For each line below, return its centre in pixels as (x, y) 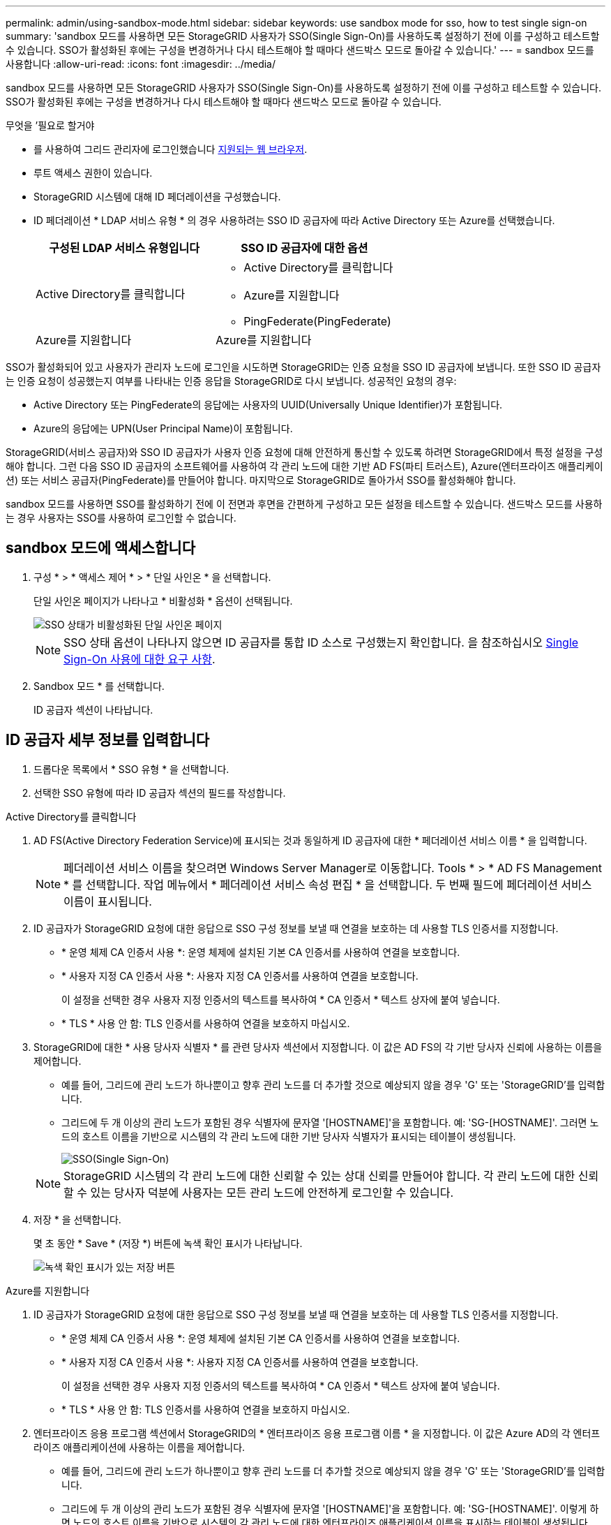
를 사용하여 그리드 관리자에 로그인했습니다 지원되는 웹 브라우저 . (171, 149)
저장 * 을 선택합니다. (77, 1219)
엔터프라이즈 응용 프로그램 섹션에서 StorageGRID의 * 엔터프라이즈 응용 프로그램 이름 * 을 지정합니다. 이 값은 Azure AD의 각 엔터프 (317, 1433)
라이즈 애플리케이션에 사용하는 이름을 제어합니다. (139, 1447)
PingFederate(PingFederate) (317, 321)
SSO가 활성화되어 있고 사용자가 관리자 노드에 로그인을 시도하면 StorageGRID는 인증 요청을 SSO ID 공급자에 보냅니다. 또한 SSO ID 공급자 (303, 367)
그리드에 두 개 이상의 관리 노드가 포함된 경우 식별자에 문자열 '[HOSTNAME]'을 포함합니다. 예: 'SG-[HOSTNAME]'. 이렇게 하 (330, 1508)
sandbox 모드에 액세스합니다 (100, 548)
